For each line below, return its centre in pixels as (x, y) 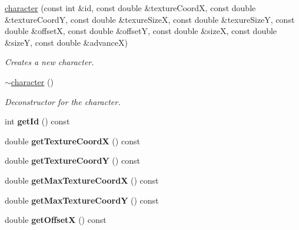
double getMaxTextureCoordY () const (82, 200)
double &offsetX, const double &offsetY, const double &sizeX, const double (141, 31)
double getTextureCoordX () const (72, 141)
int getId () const (37, 121)
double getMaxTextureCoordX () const (82, 180)
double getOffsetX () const (56, 220)
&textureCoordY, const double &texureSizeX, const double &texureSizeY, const (150, 19)
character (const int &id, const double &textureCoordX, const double (130, 8)
